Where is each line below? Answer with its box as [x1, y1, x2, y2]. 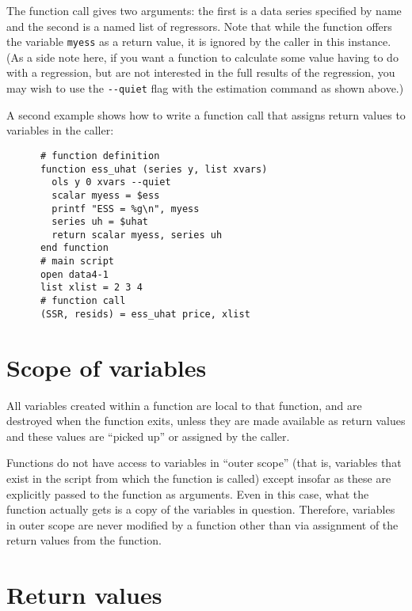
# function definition [40, 150, 160, 161]
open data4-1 [40, 268, 109, 280]
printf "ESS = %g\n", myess [51, 203, 200, 214]
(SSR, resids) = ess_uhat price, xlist [40, 308, 250, 320]
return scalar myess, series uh [51, 229, 223, 241]
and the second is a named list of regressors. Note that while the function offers [6, 17, 392, 34]
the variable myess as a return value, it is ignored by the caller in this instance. [6, 33, 391, 50]
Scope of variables [6, 351, 207, 383]
